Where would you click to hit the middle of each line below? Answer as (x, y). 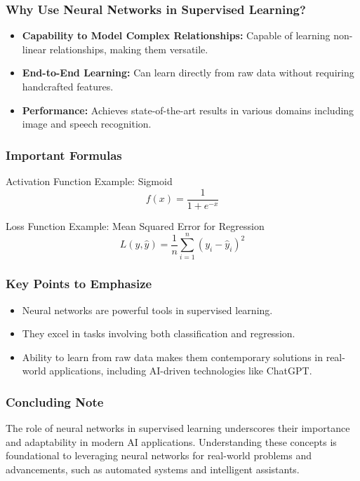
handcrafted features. (68, 86)
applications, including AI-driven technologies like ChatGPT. (181, 371)
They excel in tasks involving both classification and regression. (159, 333)
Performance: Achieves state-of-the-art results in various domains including (188, 110)
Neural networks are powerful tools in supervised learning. (147, 310)
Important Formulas (64, 155)
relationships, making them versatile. (129, 49)
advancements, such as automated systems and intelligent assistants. (153, 469)
